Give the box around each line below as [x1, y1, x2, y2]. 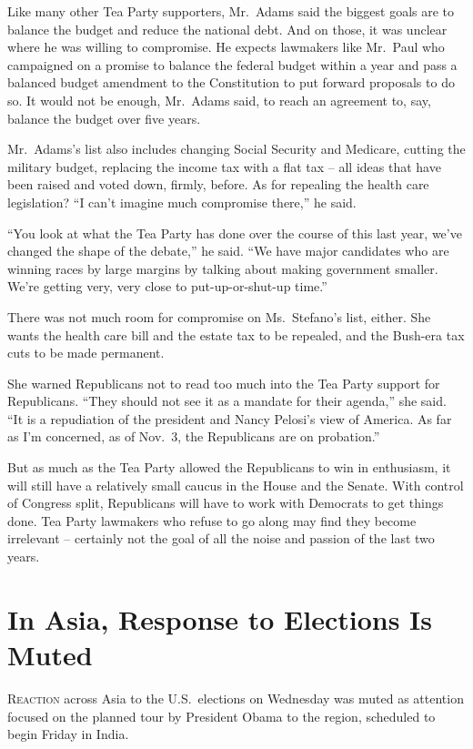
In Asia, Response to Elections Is [7, 600, 433, 637]
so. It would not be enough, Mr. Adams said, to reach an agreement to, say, [7, 90, 431, 109]
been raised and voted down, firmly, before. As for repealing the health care [7, 175, 429, 194]
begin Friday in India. [7, 724, 129, 744]
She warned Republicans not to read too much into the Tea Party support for [7, 373, 440, 392]
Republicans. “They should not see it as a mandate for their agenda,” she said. [7, 391, 447, 410]
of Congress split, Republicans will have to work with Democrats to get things [7, 493, 444, 512]
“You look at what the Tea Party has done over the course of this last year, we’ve [7, 223, 462, 242]
